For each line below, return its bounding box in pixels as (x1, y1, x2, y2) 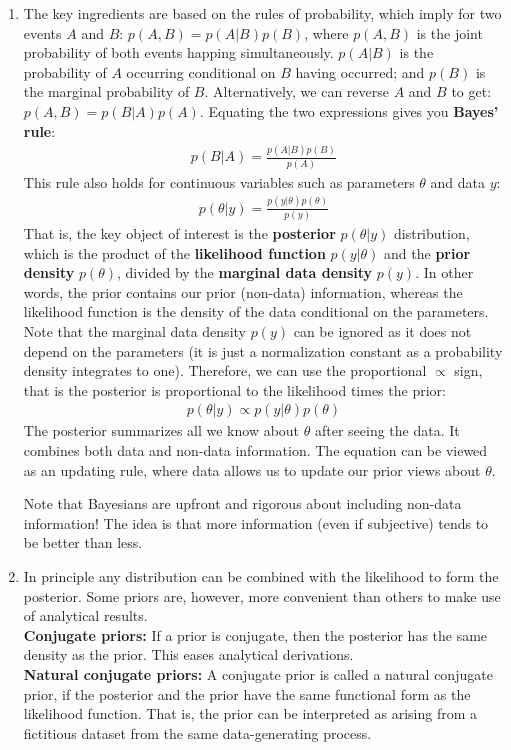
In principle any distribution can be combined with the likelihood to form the (23, 566, 499, 586)
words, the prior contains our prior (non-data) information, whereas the (23, 281, 463, 302)
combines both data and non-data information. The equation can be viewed (23, 440, 488, 461)
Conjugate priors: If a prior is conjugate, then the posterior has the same (23, 624, 488, 645)
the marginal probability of (23, 81, 190, 102)
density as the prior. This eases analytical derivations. (23, 644, 354, 665)
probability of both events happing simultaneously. (23, 42, 334, 63)
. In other (415, 262, 474, 283)
